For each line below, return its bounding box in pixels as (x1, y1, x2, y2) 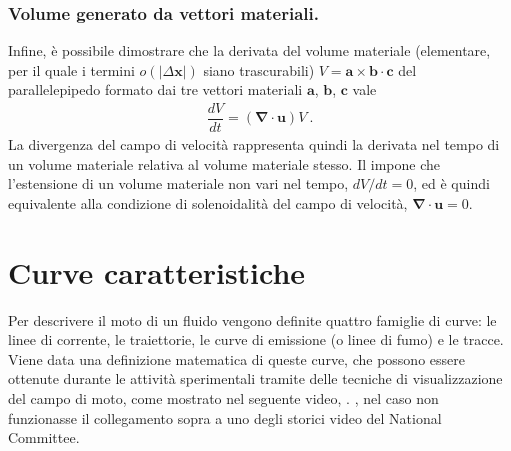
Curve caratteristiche (8, 251, 306, 292)
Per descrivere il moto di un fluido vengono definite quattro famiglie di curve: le (8, 309, 497, 330)
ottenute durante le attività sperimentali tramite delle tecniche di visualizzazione (8, 368, 503, 389)
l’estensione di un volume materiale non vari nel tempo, (8, 173, 349, 194)
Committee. (8, 427, 80, 448)
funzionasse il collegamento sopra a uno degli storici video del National (8, 407, 442, 428)
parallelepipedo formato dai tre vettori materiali (8, 79, 303, 100)
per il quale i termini (8, 59, 135, 80)
